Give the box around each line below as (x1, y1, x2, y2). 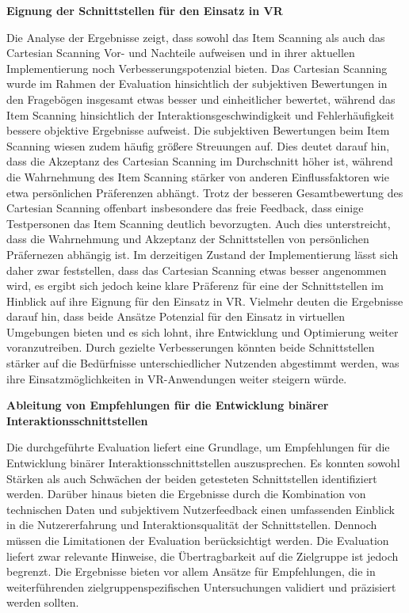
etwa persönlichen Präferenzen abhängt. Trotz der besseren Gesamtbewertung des (6, 184, 403, 200)
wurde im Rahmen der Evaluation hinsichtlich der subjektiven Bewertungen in (6, 75, 388, 92)
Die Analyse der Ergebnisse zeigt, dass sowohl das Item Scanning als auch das (6, 29, 385, 45)
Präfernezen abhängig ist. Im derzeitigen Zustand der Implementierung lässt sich (6, 246, 399, 262)
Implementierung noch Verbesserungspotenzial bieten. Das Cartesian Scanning (6, 59, 388, 76)
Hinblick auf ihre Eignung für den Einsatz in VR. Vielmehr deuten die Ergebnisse (6, 292, 403, 309)
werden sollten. (6, 594, 79, 611)
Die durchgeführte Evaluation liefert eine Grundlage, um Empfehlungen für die (6, 439, 390, 455)
